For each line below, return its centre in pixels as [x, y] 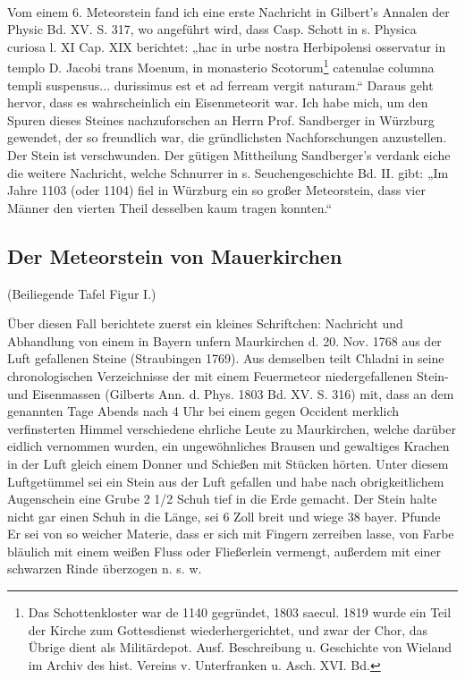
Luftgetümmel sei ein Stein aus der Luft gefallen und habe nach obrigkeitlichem [226, 481]
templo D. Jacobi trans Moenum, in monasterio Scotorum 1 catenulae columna [221, 66]
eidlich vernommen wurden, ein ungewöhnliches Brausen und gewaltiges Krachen [228, 446]
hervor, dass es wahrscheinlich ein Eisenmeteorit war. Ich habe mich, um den [218, 102]
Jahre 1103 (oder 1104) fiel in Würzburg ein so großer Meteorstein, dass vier [216, 190]
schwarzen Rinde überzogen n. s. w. [105, 569]
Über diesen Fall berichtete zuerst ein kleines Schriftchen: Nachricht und [205, 323]
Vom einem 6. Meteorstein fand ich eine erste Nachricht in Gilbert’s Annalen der [228, 11]
